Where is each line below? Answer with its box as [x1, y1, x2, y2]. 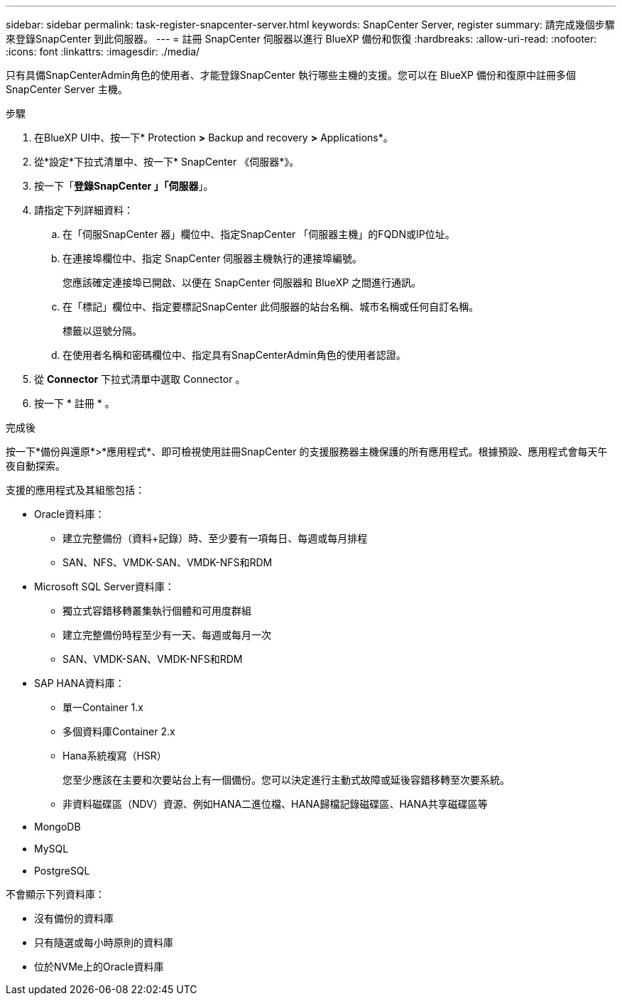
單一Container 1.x [62, 701, 143, 713]
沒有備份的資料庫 [34, 912, 114, 924]
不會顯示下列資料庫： [6, 888, 105, 900]
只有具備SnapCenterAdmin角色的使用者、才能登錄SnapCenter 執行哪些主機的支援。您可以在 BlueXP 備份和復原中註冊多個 [6, 69, 576, 81]
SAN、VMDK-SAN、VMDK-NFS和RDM [62, 653, 243, 665]
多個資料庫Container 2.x [62, 725, 175, 737]
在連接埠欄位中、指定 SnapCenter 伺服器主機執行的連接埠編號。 [62, 252, 363, 264]
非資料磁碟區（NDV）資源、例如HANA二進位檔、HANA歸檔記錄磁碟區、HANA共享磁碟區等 [62, 798, 488, 810]
